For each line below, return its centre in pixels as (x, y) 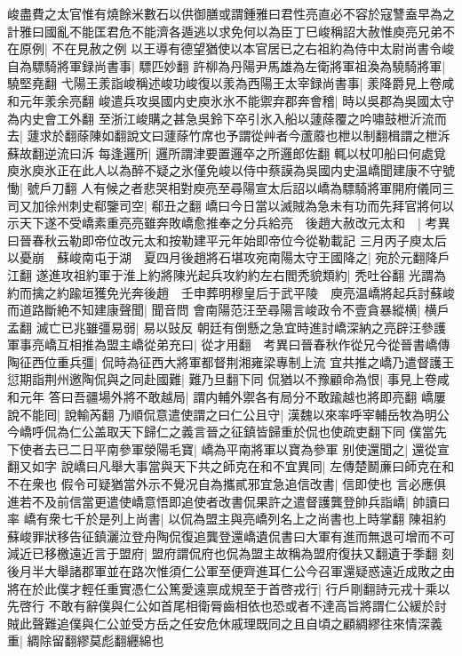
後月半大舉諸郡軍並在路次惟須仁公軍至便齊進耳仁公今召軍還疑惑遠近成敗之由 (231, 571)
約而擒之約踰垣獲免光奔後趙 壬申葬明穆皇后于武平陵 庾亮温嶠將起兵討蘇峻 (231, 292)
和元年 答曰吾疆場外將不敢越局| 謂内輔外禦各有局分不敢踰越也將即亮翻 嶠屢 (227, 397)
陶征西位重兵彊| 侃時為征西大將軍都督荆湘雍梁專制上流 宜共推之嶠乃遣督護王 (231, 361)
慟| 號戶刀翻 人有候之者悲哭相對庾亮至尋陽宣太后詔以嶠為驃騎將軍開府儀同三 (231, 187)
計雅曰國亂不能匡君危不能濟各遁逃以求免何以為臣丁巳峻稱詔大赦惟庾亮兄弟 (225, 31)
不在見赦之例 (89, 48)
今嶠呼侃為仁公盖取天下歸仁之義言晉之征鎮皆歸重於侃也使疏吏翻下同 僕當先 (227, 432)
